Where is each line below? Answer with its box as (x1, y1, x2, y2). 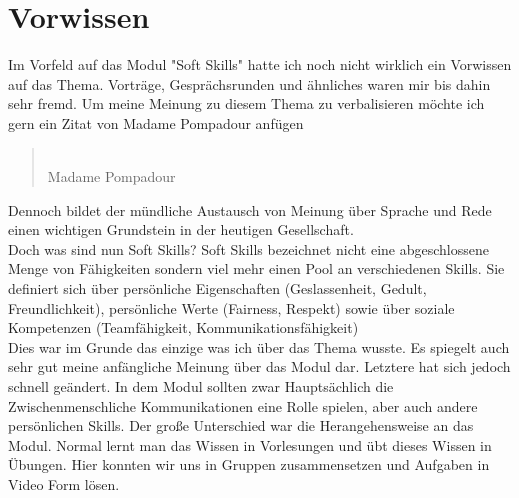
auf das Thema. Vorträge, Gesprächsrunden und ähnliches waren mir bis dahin (8, 73, 491, 94)
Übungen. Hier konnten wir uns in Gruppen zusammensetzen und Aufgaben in (8, 454, 490, 475)
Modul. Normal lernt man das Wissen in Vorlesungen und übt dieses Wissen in (8, 434, 492, 455)
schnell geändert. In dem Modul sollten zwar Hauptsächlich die (8, 376, 394, 397)
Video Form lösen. (8, 474, 120, 494)
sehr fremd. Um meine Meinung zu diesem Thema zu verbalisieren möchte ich (8, 93, 485, 114)
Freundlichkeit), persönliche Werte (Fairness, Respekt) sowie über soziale (8, 297, 455, 318)
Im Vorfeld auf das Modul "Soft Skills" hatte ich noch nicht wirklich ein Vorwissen (8, 54, 512, 75)
